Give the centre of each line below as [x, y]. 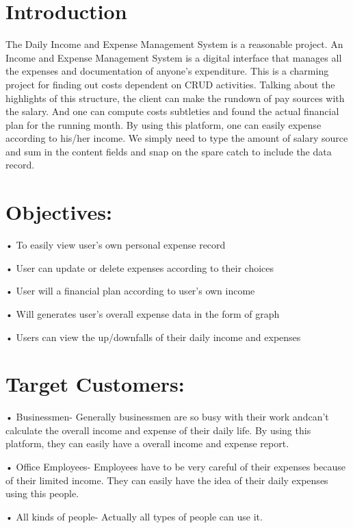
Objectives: [59, 212]
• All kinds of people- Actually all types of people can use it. [134, 516]
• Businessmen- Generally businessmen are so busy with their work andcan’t [167, 417]
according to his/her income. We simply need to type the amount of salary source [177, 138]
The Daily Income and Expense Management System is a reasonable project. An [174, 44]
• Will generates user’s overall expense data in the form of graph [143, 313]
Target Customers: [95, 384]
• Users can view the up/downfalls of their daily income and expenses [153, 337]
